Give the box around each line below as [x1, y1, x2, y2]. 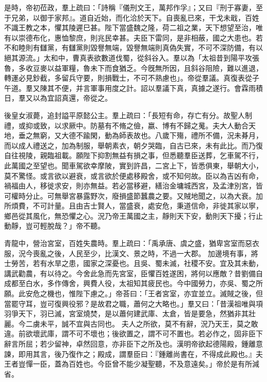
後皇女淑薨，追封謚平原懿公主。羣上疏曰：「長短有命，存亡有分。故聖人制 [4, 109, 252, 120]
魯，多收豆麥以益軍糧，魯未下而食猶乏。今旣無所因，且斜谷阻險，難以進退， [4, 62, 263, 73]
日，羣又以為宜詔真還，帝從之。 [4, 92, 112, 103]
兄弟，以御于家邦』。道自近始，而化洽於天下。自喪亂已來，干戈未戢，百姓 [11, 12, 259, 23]
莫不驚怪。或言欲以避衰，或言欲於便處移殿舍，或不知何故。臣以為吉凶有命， [4, 170, 263, 181]
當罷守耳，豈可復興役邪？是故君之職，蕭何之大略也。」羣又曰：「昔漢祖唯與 [4, 298, 256, 309]
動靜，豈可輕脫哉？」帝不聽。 [4, 220, 105, 231]
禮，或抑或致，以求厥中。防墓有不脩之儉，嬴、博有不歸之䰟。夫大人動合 [4, 120, 249, 130]
